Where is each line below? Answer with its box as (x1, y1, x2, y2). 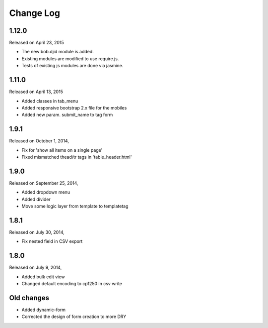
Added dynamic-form (21, 307, 66, 313)
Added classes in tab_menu (21, 98, 78, 104)
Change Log (9, 7, 61, 18)
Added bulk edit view (21, 274, 65, 280)
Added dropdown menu (21, 189, 70, 195)
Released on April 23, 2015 (9, 40, 64, 46)
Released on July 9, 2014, (9, 264, 62, 271)
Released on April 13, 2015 (9, 89, 63, 95)
